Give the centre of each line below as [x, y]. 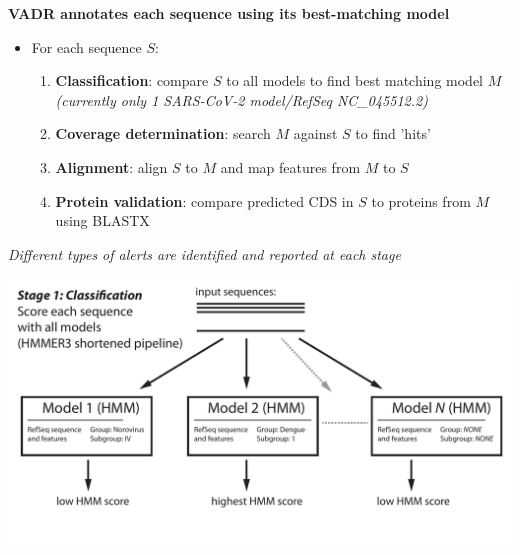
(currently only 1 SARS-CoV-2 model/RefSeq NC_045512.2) [241, 99]
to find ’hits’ [393, 133]
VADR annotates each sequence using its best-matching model [229, 13]
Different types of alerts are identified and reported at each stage [204, 253]
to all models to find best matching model [355, 80]
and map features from [290, 166]
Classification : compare [132, 80]
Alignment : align [111, 166]
